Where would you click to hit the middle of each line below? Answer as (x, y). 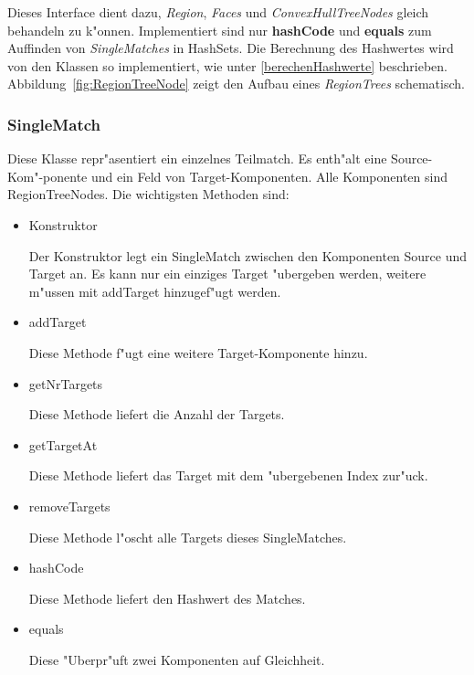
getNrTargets (66, 383)
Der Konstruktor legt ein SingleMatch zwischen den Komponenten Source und (248, 255)
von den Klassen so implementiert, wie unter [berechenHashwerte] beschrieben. (227, 65)
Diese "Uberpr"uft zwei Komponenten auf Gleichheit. (177, 659)
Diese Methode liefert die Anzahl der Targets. (157, 414)
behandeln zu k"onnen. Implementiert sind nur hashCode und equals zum (220, 30)
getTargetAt (63, 444)
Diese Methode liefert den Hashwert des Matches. (167, 598)
